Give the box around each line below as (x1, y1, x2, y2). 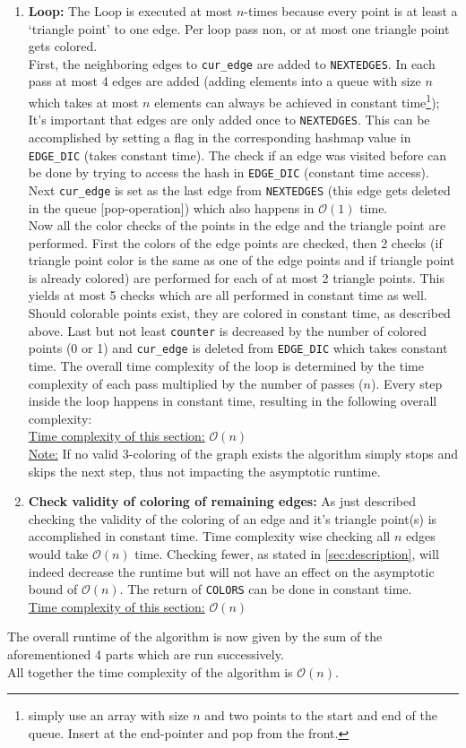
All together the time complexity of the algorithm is (7, 662, 293, 681)
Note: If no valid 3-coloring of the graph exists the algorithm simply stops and (28, 443, 459, 462)
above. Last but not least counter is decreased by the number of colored (28, 321, 427, 340)
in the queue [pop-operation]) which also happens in (28, 198, 315, 217)
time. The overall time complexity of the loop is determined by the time (28, 356, 424, 374)
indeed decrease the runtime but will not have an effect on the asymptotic (28, 562, 435, 580)
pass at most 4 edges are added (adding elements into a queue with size (28, 72, 421, 90)
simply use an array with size (28, 706, 189, 725)
